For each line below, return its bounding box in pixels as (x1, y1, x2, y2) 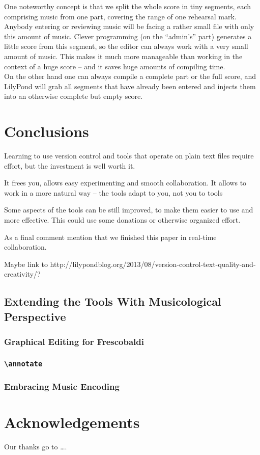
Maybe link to (4, 258, 48, 269)
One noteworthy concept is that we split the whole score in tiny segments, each (4, 1, 251, 11)
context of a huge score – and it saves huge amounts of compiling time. (4, 61, 225, 71)
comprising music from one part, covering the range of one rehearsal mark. (4, 11, 237, 21)
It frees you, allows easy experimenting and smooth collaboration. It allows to (4, 177, 247, 188)
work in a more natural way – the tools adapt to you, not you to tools (4, 187, 223, 198)
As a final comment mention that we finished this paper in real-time (4, 231, 217, 242)
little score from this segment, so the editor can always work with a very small (4, 41, 248, 51)
